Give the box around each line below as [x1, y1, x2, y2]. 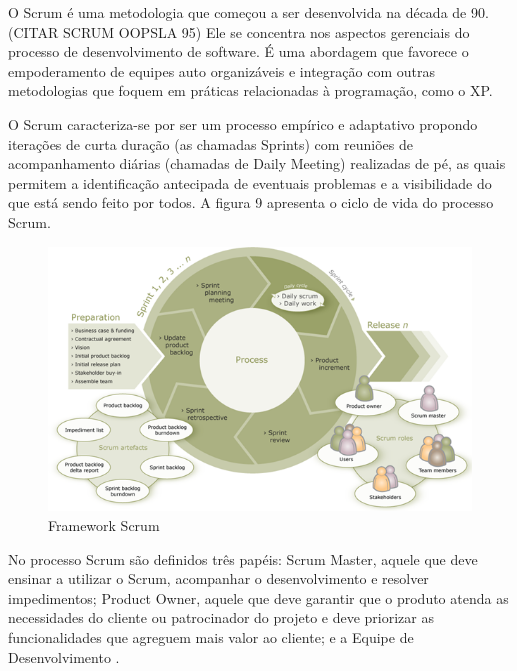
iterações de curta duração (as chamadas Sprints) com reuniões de [8, 133, 413, 154]
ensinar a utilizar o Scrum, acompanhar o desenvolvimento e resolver [8, 568, 429, 589]
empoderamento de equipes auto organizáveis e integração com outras [8, 60, 435, 81]
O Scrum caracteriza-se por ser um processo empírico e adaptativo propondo [8, 113, 478, 134]
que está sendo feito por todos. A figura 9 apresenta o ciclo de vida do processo [8, 192, 494, 213]
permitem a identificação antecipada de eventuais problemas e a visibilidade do [8, 172, 492, 193]
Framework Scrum [48, 514, 160, 535]
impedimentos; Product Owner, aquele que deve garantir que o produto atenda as [8, 587, 509, 608]
